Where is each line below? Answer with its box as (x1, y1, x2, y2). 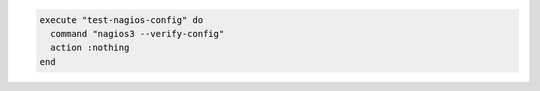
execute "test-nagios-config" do (39, 14, 204, 25)
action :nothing (50, 42, 130, 54)
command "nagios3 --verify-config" (50, 28, 225, 39)
